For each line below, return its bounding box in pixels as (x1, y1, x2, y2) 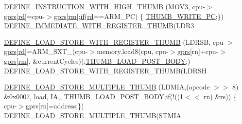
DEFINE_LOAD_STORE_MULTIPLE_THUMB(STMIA (4, 110, 182, 120)
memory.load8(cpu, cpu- (97, 46, 169, 56)
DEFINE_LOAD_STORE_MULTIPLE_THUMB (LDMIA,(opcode (4, 82, 210, 92)
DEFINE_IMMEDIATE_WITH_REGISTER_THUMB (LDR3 (4, 20, 194, 31)
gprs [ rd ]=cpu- (4, 11, 45, 21)
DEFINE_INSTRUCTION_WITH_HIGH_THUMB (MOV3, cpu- (4, 1, 205, 11)
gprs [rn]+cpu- (177, 46, 219, 56)
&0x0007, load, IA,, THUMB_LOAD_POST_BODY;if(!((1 (4, 91, 184, 101)
